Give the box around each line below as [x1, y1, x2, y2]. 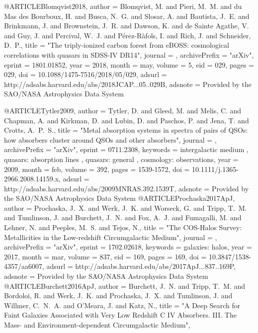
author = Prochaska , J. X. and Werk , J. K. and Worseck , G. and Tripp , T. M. [4, 202, 247, 213]
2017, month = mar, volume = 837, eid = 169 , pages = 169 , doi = [4, 251, 207, 261]
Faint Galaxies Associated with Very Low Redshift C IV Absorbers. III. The [4, 310, 237, 320]
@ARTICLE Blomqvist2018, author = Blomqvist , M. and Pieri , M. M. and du [4, 1, 242, 11]
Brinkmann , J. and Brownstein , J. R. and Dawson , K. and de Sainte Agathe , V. [4, 20, 249, 31]
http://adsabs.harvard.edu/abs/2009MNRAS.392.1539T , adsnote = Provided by [4, 183, 249, 193]
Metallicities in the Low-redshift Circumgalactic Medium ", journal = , [4, 232, 217, 242]
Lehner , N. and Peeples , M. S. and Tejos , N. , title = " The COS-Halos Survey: [4, 222, 242, 233]
